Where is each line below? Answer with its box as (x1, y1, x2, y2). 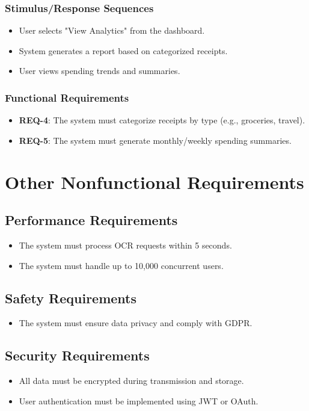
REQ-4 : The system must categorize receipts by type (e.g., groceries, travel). (19, 114, 305, 126)
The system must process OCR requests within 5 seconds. (19, 238, 232, 251)
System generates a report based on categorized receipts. (19, 44, 228, 57)
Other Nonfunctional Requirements (5, 169, 304, 194)
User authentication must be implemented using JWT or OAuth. (19, 394, 259, 407)
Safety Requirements (5, 288, 137, 307)
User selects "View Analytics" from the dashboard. (19, 24, 205, 37)
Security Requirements (5, 346, 150, 365)
